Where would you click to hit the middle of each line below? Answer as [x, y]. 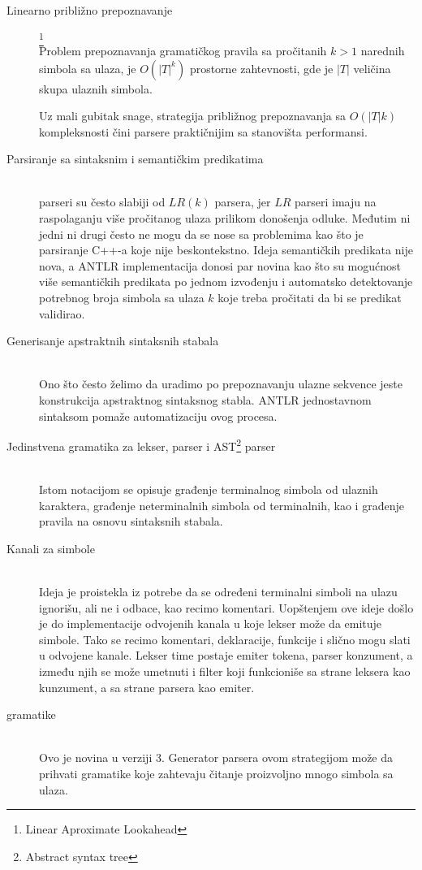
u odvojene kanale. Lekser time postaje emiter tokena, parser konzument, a [226, 655]
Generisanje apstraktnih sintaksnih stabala [113, 341]
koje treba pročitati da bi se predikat [310, 298]
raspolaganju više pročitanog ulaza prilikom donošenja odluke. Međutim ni [225, 218]
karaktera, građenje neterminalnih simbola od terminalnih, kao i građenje [222, 505]
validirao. [62, 313]
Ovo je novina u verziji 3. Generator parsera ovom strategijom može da [216, 757]
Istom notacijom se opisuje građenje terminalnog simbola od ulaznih [209, 489]
